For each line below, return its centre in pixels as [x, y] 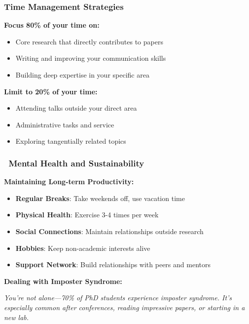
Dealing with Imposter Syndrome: [63, 281]
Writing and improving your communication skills [91, 58]
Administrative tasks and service [65, 124]
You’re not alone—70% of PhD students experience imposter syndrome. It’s [118, 298]
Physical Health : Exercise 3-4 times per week [87, 215]
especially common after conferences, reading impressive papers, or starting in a [124, 307]
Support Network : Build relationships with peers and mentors [113, 264]
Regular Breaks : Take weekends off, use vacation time [100, 198]
